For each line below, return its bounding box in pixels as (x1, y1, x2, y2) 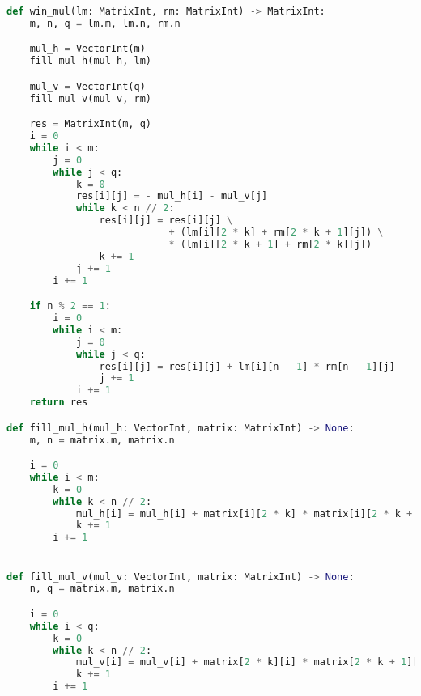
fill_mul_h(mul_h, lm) (29, 55, 151, 67)
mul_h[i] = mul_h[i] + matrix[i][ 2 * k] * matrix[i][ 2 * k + (75, 507, 413, 520)
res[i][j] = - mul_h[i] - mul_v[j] (75, 190, 268, 202)
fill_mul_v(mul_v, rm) (29, 92, 151, 104)
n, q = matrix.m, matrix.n (29, 583, 175, 595)
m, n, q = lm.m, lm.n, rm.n (29, 17, 181, 29)
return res (29, 397, 88, 409)
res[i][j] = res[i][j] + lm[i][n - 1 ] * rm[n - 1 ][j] (99, 360, 395, 372)
